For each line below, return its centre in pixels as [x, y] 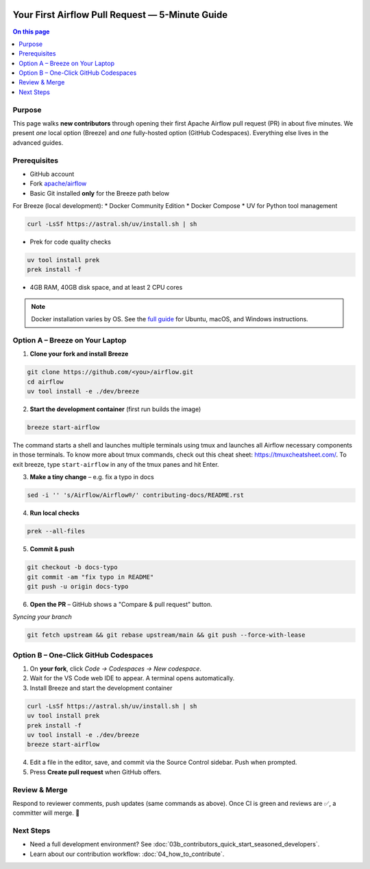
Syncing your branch [42, 617]
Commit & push [52, 549]
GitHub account [52, 174]
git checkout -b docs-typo [72, 567]
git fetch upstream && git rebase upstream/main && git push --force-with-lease [166, 635]
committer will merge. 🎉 [46, 813]
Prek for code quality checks [70, 242]
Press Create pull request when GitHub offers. [96, 772]
